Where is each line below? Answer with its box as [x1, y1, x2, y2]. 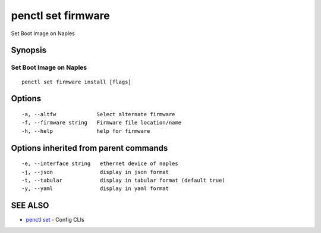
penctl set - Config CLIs [26, 216, 84, 223]
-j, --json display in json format [21, 169, 169, 175]
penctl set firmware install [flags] [21, 78, 132, 85]
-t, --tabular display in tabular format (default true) [21, 176, 225, 184]
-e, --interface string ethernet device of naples [21, 160, 178, 167]
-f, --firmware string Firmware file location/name [21, 119, 181, 126]
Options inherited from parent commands [11, 143, 168, 153]
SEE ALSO [11, 200, 49, 211]
